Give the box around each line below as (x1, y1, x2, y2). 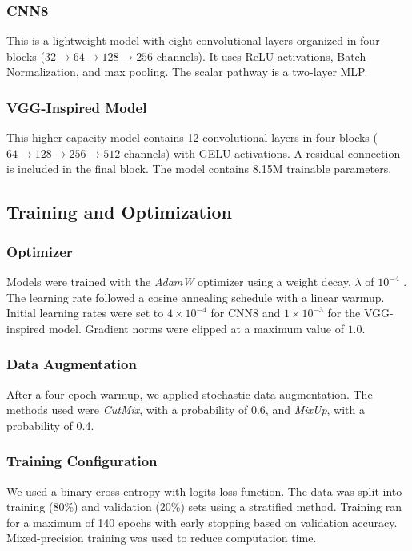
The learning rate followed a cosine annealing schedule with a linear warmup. (6, 288, 385, 305)
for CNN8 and (210, 304, 281, 321)
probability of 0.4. (6, 416, 94, 433)
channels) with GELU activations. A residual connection (123, 144, 401, 161)
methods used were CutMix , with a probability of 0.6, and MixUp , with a (6, 401, 366, 418)
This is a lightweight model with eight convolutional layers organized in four (6, 32, 380, 49)
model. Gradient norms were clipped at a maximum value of (49, 320, 344, 336)
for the (327, 304, 361, 321)
